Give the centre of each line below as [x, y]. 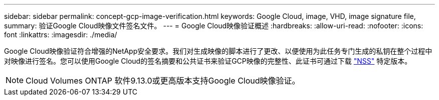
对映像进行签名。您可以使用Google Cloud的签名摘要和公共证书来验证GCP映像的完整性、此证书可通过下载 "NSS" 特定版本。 [208, 61]
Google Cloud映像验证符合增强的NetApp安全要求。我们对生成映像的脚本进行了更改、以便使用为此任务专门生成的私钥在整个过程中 [218, 51]
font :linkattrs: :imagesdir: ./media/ [61, 35]
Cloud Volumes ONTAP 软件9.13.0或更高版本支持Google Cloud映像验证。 [163, 81]
